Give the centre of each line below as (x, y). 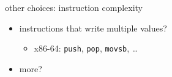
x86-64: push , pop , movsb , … (86, 48)
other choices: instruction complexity (74, 7)
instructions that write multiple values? (93, 28)
